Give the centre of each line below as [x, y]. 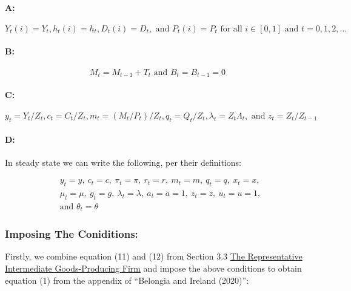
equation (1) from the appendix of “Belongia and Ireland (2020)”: [127, 280]
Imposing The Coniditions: [72, 234]
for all [231, 29]
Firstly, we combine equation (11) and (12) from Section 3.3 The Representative [154, 256]
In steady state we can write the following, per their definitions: [123, 162]
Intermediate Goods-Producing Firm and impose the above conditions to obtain [153, 268]
